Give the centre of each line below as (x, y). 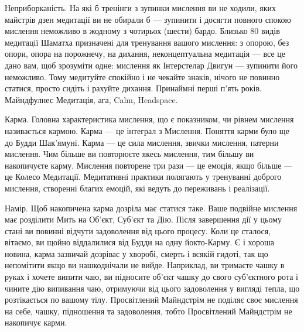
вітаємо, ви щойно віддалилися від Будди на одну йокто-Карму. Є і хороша (139, 242)
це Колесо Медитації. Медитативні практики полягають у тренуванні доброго (143, 177)
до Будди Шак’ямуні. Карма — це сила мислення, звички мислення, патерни (142, 142)
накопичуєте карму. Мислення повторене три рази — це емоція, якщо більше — (149, 165)
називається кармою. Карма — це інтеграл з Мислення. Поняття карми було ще (147, 130)
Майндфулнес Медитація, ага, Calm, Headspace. (91, 99)
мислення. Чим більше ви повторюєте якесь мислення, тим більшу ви (129, 154)
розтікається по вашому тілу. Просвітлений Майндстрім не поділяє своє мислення (151, 300)
